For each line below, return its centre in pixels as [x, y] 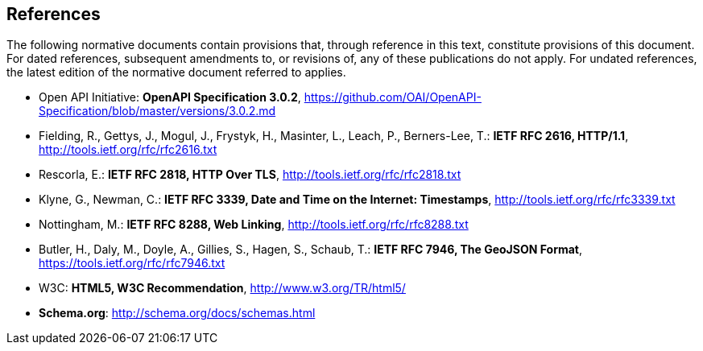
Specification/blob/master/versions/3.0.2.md [157, 111]
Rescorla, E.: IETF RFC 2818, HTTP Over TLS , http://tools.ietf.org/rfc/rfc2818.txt [250, 175]
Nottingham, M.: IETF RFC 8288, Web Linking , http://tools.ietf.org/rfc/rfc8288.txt [254, 225]
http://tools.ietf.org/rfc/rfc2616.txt [128, 150]
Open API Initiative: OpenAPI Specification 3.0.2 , [170, 97]
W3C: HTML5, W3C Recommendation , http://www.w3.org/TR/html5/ [222, 288]
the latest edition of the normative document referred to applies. [176, 72]
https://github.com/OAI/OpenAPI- [393, 97]
